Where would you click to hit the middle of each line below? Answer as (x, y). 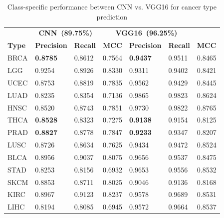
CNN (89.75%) (65, 33)
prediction (112, 16)
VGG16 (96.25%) (146, 33)
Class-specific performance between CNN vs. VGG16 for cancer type (112, 6)
